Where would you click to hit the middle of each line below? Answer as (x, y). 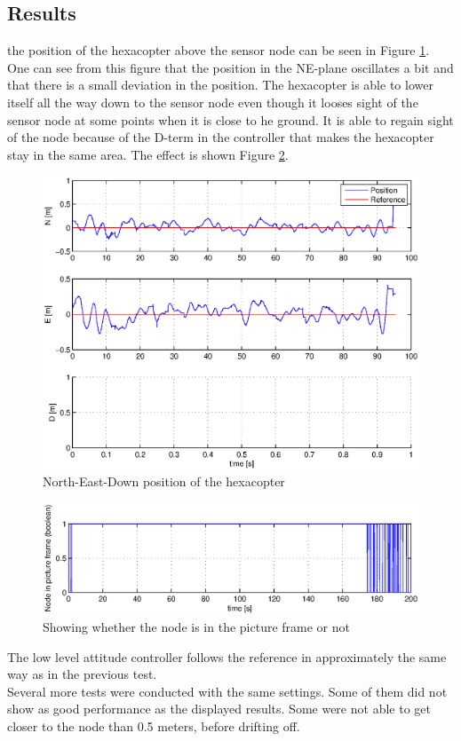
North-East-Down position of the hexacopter (164, 481)
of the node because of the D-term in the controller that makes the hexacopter (221, 137)
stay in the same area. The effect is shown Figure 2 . (148, 154)
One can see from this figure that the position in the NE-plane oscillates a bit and (230, 67)
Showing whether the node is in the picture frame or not (196, 626)
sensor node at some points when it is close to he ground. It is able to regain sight (230, 119)
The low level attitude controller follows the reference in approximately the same (227, 656)
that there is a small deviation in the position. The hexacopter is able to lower (220, 85)
